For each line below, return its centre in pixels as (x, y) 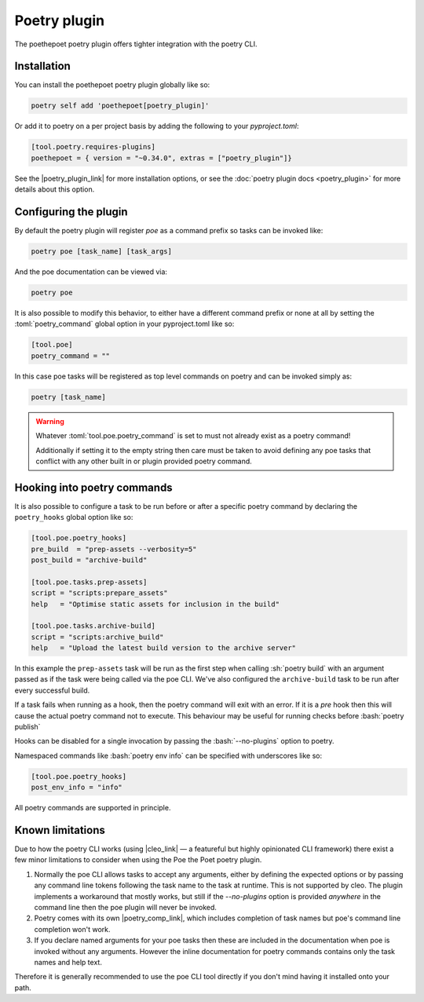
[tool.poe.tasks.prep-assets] (89, 582)
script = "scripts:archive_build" (97, 637)
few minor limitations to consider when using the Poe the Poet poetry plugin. (138, 860)
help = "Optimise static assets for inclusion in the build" (155, 604)
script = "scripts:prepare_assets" (99, 593)
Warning (50, 421)
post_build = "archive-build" (89, 560)
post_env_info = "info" (77, 788)
